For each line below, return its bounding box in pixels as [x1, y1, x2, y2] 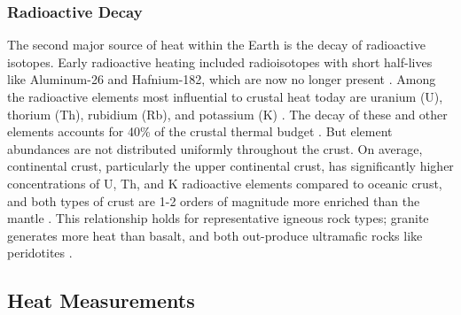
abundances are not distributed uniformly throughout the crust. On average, [7, 139, 423, 157]
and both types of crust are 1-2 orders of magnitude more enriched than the [7, 191, 420, 210]
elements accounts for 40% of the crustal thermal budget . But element [7, 122, 393, 141]
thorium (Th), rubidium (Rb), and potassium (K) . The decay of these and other [7, 104, 448, 123]
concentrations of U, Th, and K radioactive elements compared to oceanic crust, [7, 173, 442, 192]
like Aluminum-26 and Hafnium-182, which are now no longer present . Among [7, 70, 436, 88]
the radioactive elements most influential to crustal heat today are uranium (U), [7, 88, 443, 105]
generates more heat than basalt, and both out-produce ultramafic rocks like [7, 226, 423, 244]
